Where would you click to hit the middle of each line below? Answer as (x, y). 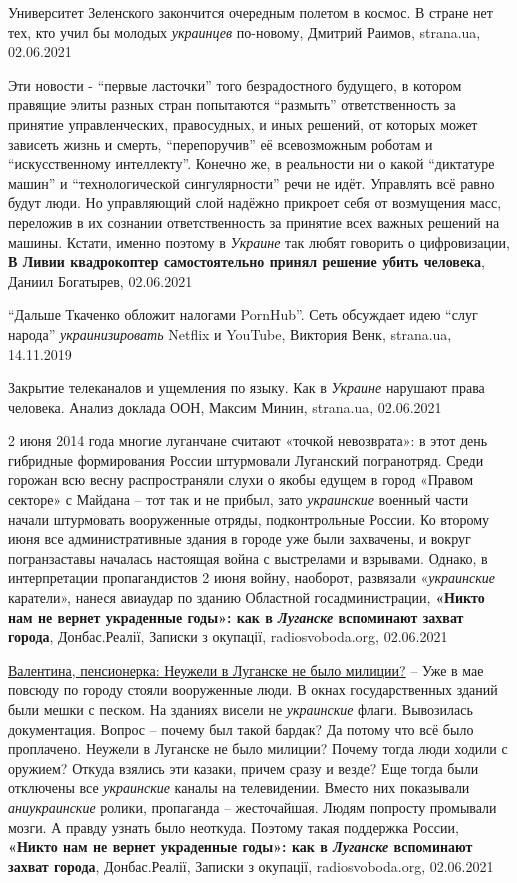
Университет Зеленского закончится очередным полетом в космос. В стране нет (250, 12)
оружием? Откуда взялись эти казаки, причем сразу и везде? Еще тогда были (243, 767)
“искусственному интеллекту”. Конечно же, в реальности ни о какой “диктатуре (251, 163)
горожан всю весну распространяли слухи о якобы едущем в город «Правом (241, 479)
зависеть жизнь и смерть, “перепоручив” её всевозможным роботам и (220, 143)
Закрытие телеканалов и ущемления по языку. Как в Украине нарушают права (246, 387)
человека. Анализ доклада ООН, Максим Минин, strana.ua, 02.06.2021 (225, 406)
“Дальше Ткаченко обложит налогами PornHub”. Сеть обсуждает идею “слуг (243, 314)
